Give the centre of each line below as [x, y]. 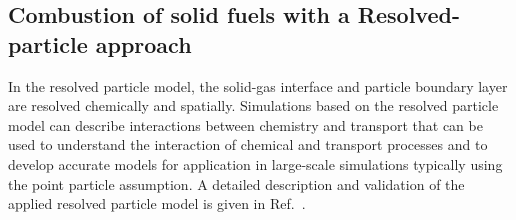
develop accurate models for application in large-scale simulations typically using [255, 163]
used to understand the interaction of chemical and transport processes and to [248, 144]
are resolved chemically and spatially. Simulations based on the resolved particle [253, 105]
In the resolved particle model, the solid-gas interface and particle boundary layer [258, 85]
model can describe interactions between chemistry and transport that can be [245, 124]
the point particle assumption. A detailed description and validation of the [236, 183]
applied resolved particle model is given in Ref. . [157, 203]
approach [143, 43]
